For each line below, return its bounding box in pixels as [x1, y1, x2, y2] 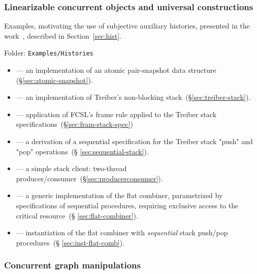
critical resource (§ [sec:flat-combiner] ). [16, 210, 138, 221]
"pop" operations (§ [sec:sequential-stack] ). [16, 146, 149, 156]
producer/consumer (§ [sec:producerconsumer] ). [16, 173, 163, 183]
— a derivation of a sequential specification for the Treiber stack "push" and [16, 136, 253, 147]
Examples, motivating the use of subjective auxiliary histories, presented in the [4, 20, 250, 31]
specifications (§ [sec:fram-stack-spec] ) [16, 119, 133, 129]
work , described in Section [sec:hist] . [4, 30, 121, 41]
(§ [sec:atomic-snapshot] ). [16, 74, 93, 85]
